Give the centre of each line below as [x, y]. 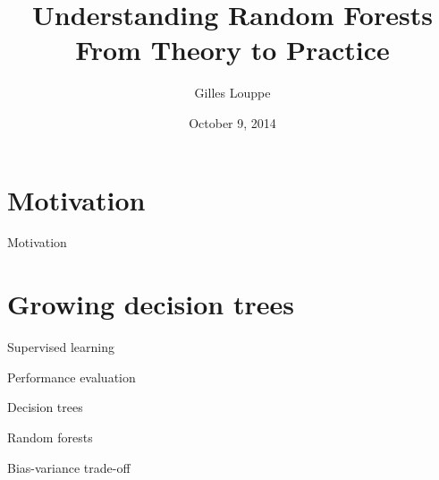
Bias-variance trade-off [69, 467]
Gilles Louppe [232, 93]
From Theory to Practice [232, 50]
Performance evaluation [72, 377]
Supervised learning [61, 347]
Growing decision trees [151, 304]
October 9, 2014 [232, 122]
